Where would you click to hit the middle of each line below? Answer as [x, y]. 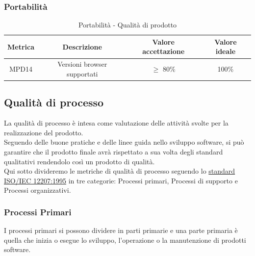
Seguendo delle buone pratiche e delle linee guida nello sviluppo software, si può [124, 142]
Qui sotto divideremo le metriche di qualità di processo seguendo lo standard [120, 171]
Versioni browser [82, 64]
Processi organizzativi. [38, 190]
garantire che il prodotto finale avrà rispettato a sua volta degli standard [114, 151]
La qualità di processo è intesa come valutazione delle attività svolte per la [116, 123]
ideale [226, 51]
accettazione [164, 51]
